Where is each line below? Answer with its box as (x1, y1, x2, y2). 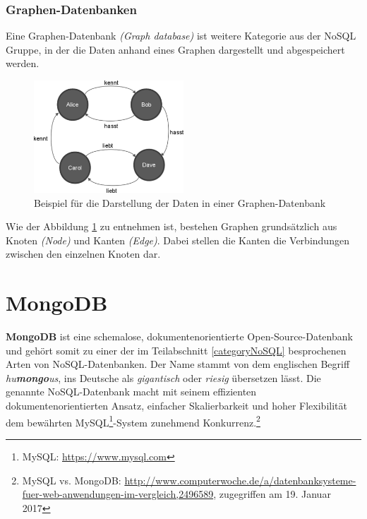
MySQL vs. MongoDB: (22, 472, 121, 487)
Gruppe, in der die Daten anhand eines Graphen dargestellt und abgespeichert (6, 42, 345, 56)
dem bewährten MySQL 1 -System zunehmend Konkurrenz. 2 (6, 412, 260, 429)
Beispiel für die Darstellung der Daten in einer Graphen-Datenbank (34, 195, 326, 210)
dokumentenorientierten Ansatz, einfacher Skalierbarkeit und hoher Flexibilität (6, 398, 347, 413)
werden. (6, 56, 40, 71)
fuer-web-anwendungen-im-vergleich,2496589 (22, 487, 214, 501)
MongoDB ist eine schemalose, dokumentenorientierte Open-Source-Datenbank (6, 329, 353, 344)
